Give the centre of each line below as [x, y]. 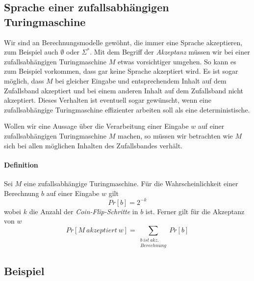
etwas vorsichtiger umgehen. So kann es [177, 61]
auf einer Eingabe [73, 193]
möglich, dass [24, 80]
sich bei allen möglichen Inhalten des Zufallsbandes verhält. [93, 145]
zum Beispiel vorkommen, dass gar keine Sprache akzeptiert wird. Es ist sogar [121, 71]
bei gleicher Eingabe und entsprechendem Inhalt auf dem [141, 80]
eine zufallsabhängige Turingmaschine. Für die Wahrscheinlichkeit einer [131, 183]
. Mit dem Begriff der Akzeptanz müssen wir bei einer [170, 52]
